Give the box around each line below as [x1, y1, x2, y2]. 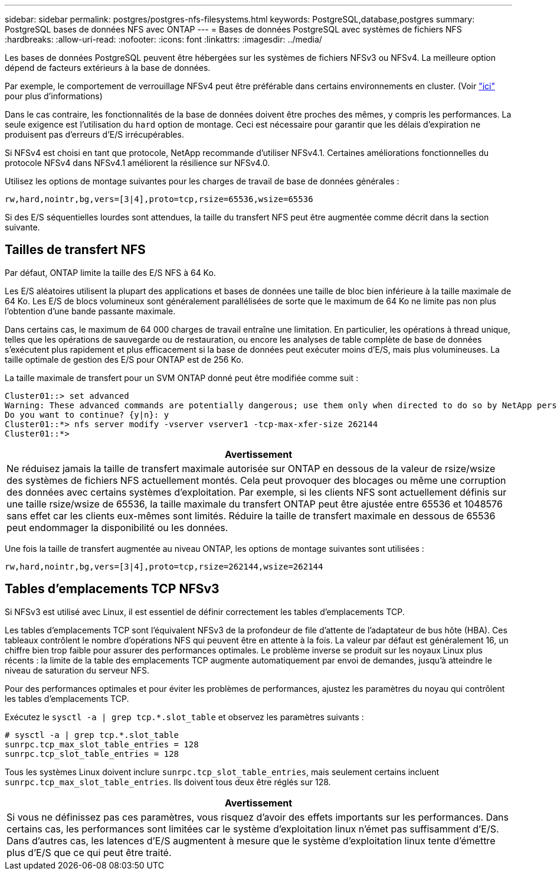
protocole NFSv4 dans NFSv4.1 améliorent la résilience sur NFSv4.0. [5, 158, 270, 168]
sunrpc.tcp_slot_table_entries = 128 [5, 749, 179, 759]
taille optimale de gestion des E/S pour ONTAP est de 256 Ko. [5, 354, 244, 365]
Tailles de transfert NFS [5, 242, 146, 258]
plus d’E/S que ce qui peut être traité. [6, 846, 172, 858]
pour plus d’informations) [5, 91, 103, 101]
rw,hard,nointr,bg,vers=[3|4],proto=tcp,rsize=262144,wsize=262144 [5, 561, 323, 571]
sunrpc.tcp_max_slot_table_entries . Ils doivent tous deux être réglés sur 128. [5, 776, 331, 787]
